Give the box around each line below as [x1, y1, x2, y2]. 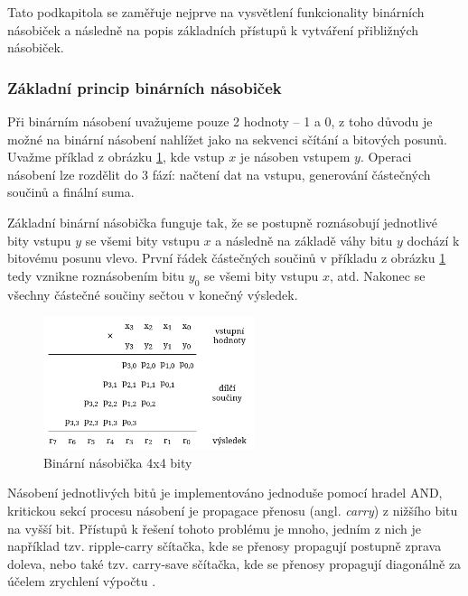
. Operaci [360, 147, 412, 166]
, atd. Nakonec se [329, 265, 426, 284]
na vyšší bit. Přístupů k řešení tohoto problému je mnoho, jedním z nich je [7, 518, 421, 537]
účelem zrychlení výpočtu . [7, 572, 156, 591]
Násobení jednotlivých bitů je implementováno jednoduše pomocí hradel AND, [7, 483, 443, 502]
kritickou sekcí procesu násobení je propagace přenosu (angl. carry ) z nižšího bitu [7, 500, 458, 519]
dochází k [407, 230, 460, 249]
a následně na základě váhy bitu [215, 230, 393, 249]
